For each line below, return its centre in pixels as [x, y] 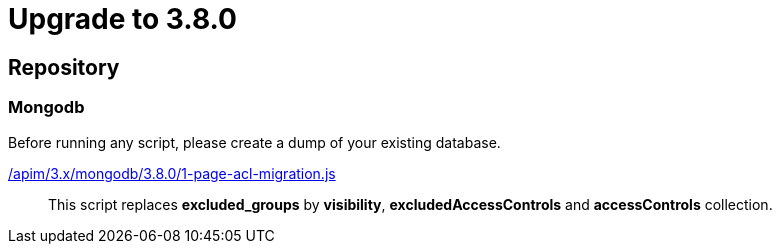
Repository [64, 67]
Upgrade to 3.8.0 [122, 19]
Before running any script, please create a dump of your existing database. [254, 142]
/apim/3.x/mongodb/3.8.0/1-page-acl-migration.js [172, 173]
